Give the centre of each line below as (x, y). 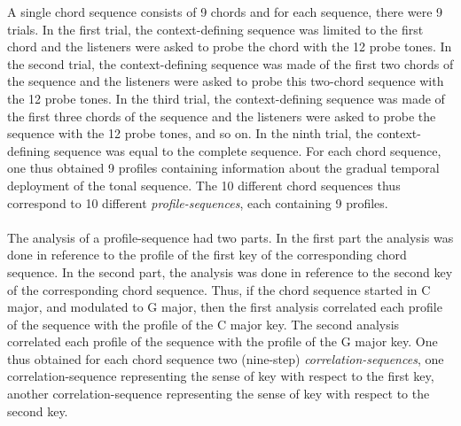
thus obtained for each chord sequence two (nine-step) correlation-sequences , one (226, 358)
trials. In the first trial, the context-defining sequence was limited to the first (215, 29)
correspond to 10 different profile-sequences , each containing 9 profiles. (198, 202)
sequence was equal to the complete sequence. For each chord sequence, (247, 150)
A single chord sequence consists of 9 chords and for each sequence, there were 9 (225, 12)
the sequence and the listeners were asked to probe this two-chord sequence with (226, 81)
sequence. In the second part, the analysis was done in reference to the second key (230, 271)
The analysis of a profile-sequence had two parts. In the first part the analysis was (230, 237)
